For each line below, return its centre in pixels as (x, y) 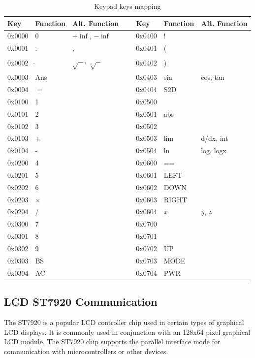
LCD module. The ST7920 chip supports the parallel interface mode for (112, 342)
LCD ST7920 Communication (81, 302)
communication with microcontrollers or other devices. (86, 351)
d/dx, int (215, 138)
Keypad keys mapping (127, 6)
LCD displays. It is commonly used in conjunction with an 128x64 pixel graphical (127, 332)
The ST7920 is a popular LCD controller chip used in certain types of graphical (124, 322)
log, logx (214, 150)
